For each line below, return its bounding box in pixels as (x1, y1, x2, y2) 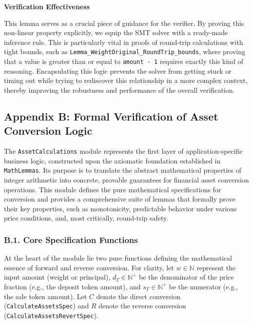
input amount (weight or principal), (4, 272, 111, 282)
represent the (196, 262, 236, 272)
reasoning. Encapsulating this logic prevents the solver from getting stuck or (4, 65, 232, 76)
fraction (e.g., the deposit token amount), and (4, 281, 141, 291)
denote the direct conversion (96, 291, 180, 301)
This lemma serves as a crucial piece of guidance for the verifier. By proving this (4, 18, 244, 28)
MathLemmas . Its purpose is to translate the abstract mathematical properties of (4, 165, 241, 175)
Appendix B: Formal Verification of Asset (4, 108, 218, 123)
